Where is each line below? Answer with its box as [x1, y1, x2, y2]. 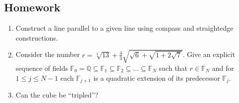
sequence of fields [15, 62, 68, 73]
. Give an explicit [182, 49, 235, 59]
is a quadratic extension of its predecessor [93, 72, 220, 83]
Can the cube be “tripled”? [15, 89, 98, 100]
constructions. [15, 32, 58, 43]
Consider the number [15, 49, 80, 59]
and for [212, 62, 234, 73]
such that [159, 62, 187, 73]
